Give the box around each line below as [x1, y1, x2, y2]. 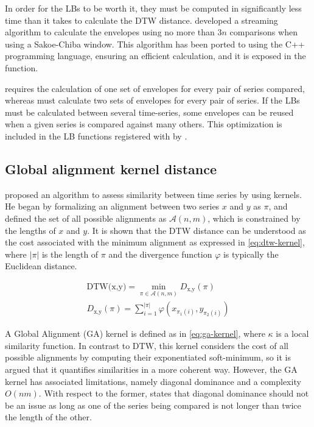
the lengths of [5, 224, 56, 236]
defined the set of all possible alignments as [5, 211, 167, 224]
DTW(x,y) [86, 282, 127, 291]
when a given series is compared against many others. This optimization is [5, 118, 282, 130]
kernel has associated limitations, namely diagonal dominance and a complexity [5, 375, 301, 387]
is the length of [41, 247, 99, 260]
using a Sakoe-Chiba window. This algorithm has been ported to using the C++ [5, 37, 305, 50]
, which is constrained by [208, 211, 301, 224]
